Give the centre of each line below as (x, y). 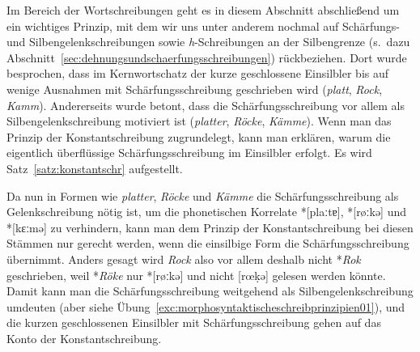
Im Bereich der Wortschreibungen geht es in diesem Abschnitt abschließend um (203, 10)
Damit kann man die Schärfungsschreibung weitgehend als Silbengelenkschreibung (210, 291)
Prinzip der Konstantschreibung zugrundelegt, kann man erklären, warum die (199, 136)
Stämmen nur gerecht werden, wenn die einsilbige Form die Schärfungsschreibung (208, 243)
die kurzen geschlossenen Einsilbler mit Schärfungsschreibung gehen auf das (194, 322)
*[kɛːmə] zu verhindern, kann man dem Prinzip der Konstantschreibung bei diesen (210, 227)
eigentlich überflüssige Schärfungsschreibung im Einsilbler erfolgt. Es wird (189, 153)
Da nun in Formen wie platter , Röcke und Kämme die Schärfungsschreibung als (203, 195)
